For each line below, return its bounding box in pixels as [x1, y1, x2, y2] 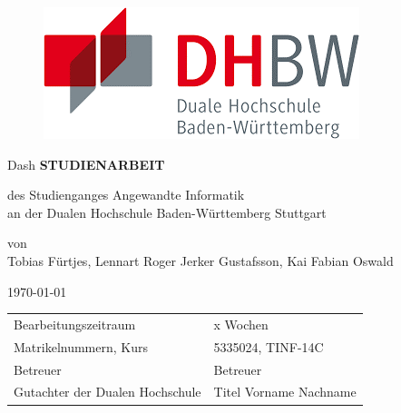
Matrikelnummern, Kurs [14, 337, 148, 356]
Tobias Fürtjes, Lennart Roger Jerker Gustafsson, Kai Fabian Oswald [7, 251, 394, 270]
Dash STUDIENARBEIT [7, 154, 165, 173]
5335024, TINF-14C [213, 337, 324, 356]
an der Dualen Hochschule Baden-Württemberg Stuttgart [7, 202, 327, 221]
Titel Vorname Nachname [213, 382, 357, 401]
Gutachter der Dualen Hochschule [14, 382, 201, 401]
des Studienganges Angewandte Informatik [7, 185, 245, 204]
